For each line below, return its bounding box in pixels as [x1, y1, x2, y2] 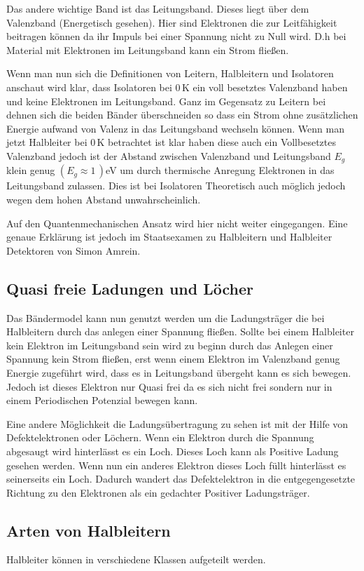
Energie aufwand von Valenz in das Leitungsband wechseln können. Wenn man [6, 121, 344, 135]
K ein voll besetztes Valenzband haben [181, 79, 348, 94]
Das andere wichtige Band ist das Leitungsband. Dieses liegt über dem [6, 1, 309, 15]
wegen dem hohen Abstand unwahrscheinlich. [6, 192, 201, 206]
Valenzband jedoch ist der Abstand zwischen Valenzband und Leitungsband [6, 148, 331, 163]
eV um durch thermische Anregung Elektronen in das [106, 163, 335, 177]
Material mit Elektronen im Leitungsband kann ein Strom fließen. [6, 42, 289, 57]
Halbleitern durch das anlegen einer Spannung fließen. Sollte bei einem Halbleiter [6, 324, 354, 339]
